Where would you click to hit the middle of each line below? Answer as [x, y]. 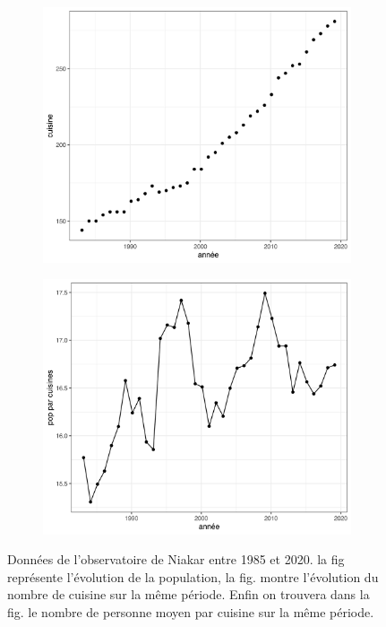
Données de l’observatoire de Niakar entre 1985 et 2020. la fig [176, 559]
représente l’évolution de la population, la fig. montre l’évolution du [193, 576]
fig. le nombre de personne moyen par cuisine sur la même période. [191, 612]
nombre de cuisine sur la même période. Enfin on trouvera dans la [189, 594]
